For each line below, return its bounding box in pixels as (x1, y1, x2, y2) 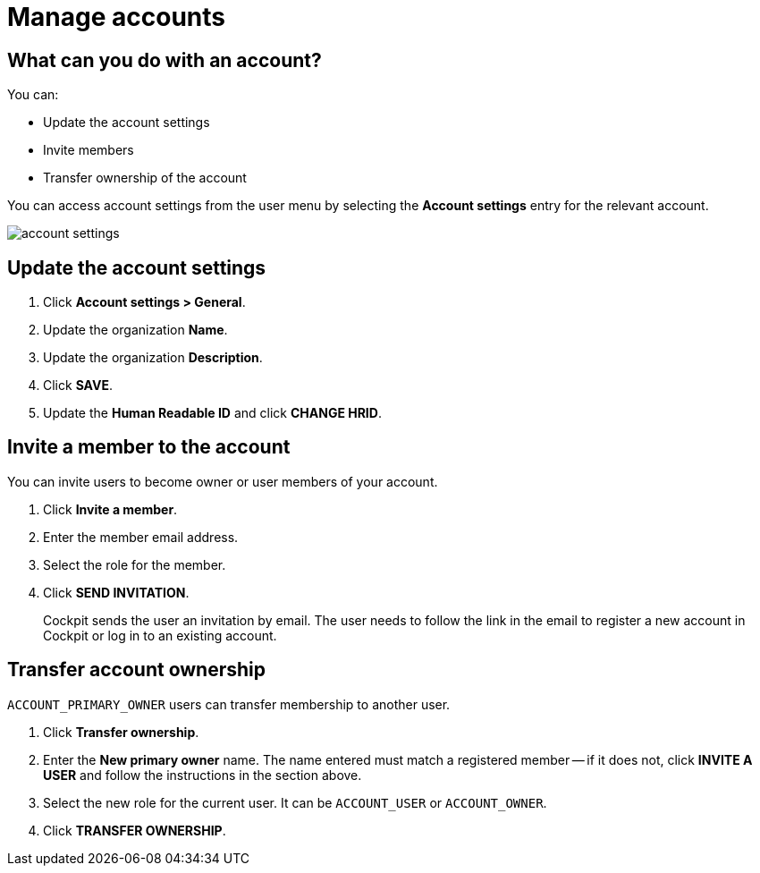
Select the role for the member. (43, 556, 226, 572)
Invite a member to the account (7, 436, 291, 459)
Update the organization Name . (43, 322, 228, 338)
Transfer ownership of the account (43, 170, 247, 186)
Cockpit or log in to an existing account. (43, 627, 277, 643)
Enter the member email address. (43, 529, 239, 545)
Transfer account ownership (7, 658, 266, 682)
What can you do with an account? (7, 48, 322, 72)
